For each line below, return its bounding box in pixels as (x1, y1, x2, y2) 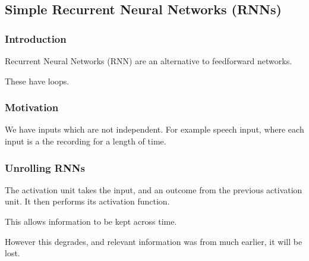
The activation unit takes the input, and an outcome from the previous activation (5, 183, 302, 196)
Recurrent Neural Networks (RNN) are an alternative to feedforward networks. (5, 55, 292, 67)
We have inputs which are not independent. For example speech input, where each (5, 123, 304, 136)
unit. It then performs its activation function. (5, 195, 170, 207)
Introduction (5, 31, 67, 46)
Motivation (5, 100, 59, 115)
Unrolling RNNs (5, 160, 85, 175)
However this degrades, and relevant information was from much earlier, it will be (5, 235, 302, 247)
